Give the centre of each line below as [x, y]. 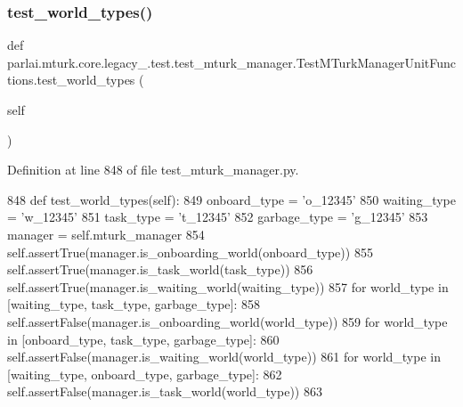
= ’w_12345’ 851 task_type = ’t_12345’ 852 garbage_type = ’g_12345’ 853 [218, 217]
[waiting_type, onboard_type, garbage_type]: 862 [145, 374]
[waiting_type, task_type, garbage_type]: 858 [134, 304]
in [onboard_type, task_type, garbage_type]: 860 [143, 339]
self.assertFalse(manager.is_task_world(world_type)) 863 [165, 391]
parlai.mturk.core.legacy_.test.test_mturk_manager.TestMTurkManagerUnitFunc [231, 62]
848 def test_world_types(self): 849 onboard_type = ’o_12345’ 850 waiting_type [231, 199]
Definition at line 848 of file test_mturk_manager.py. [153, 170]
